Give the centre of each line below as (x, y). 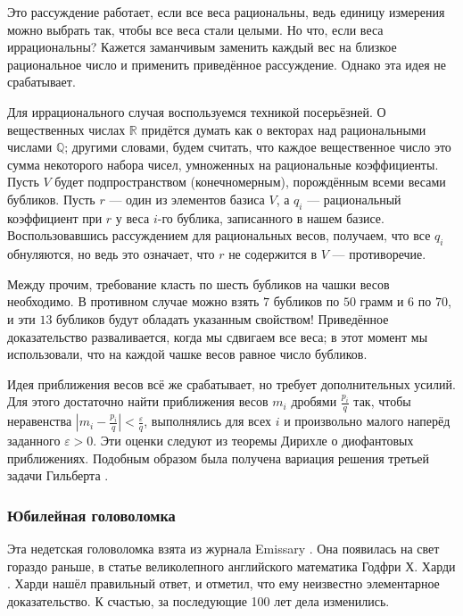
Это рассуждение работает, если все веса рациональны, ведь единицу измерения (226, 12)
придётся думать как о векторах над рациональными (284, 129)
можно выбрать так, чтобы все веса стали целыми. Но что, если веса (195, 29)
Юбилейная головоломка (91, 515)
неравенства (40, 421)
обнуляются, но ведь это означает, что (111, 254)
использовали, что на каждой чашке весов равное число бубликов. (187, 354)
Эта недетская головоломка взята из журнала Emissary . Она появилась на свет (223, 549)
